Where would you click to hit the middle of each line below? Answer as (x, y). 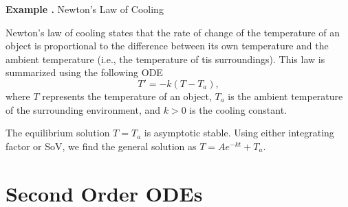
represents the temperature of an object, (127, 96)
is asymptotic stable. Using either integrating (239, 133)
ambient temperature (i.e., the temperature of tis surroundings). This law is (165, 59)
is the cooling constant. (238, 109)
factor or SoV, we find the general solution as (101, 146)
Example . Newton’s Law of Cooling (85, 9)
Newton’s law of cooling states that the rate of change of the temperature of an (173, 32)
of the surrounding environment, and (83, 109)
